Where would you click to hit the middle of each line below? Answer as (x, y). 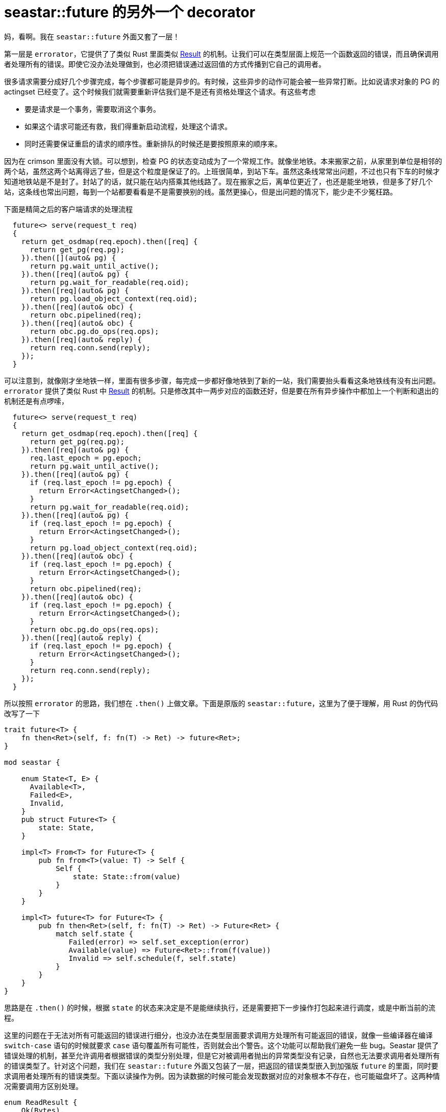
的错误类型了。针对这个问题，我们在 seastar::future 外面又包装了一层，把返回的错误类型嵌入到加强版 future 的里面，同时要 (221, 1066)
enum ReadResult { (41, 1102)
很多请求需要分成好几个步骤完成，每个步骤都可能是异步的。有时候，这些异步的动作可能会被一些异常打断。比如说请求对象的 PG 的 (222, 81)
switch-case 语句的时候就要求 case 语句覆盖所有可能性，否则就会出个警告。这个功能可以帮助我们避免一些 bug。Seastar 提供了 (221, 1045)
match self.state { (94, 934)
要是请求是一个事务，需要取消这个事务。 (92, 109)
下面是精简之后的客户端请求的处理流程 (68, 209)
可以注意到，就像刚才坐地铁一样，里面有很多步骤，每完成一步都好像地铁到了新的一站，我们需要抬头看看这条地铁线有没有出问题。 (222, 380)
